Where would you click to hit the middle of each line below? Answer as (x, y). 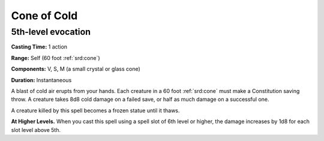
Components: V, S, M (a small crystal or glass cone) (76, 69)
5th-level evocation (51, 32)
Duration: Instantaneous (41, 80)
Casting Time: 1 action (39, 47)
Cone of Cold (44, 16)
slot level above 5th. (36, 130)
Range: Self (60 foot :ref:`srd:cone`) (55, 58)
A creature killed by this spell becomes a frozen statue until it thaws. (95, 110)
